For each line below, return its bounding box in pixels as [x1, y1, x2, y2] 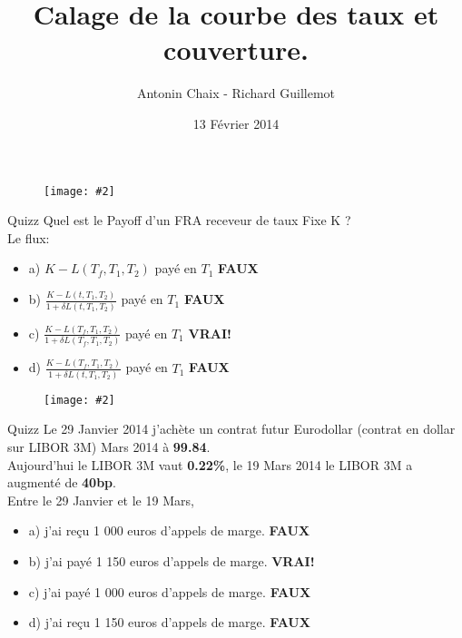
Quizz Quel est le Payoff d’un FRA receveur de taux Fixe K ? [7, 211, 351, 230]
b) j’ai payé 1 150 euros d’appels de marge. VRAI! [28, 552, 315, 571]
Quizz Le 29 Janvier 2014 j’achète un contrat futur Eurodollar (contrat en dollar [7, 419, 456, 438]
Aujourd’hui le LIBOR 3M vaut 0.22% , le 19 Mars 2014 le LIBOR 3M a [7, 455, 413, 474]
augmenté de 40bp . [7, 473, 116, 492]
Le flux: [7, 228, 50, 247]
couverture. [163, 31, 309, 68]
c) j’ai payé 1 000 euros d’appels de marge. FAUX [28, 582, 311, 601]
